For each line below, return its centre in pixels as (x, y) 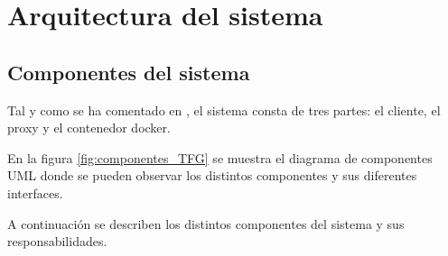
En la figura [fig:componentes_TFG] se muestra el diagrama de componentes (220, 157)
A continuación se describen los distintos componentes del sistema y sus (206, 223)
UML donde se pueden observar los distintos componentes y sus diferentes (212, 175)
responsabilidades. (57, 241)
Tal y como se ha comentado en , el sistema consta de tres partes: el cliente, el (224, 110)
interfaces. (35, 192)
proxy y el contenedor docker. (89, 128)
